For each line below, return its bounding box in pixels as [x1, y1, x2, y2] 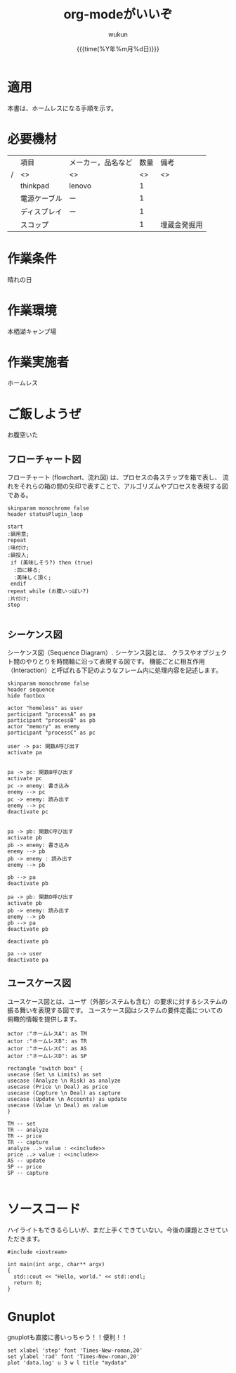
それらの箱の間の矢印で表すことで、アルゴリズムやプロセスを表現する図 [19, 482, 228, 491]
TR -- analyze [7, 1126, 49, 1133]
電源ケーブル [20, 193, 63, 203]
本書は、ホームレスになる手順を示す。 [7, 103, 118, 112]
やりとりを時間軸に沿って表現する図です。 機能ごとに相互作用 [25, 657, 205, 665]
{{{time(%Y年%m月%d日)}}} [77, 44, 159, 53]
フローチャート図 [7, 453, 81, 465]
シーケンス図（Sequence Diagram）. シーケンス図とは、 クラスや [7, 648, 197, 657]
